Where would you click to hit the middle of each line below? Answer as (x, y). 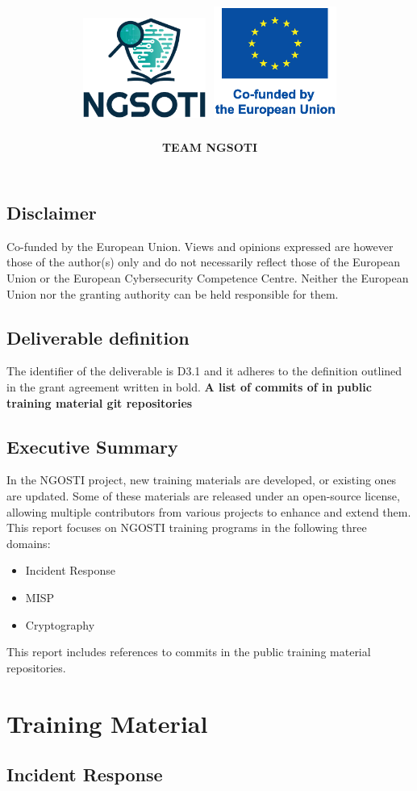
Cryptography (60, 624)
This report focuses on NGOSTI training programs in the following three (187, 527)
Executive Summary (92, 446)
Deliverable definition (98, 337)
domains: (29, 543)
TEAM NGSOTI (210, 147)
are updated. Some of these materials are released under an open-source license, (203, 495)
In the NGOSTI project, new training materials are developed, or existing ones (202, 480)
